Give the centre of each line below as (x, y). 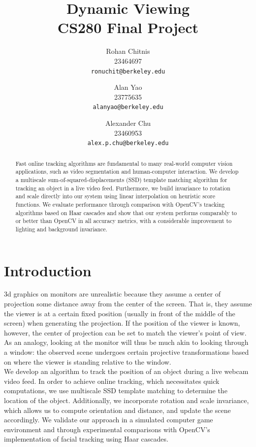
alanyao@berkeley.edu (128, 107)
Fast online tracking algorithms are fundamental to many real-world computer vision (124, 163)
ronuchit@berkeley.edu (128, 71)
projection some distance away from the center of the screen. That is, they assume (128, 304)
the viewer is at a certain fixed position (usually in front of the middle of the (120, 313)
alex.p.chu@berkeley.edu (128, 143)
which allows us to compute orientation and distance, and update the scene (117, 410)
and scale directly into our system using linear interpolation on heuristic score (115, 196)
